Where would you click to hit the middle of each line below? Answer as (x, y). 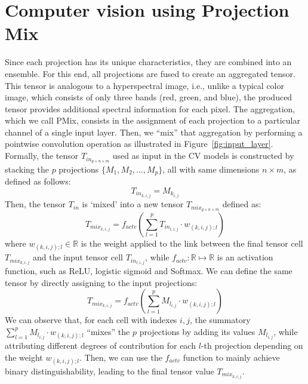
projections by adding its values (197, 331)
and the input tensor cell (78, 257)
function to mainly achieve (231, 357)
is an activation (245, 257)
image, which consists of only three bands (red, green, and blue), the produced (149, 97)
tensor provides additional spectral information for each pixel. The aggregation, (150, 108)
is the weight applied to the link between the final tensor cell (192, 243)
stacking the (27, 169)
